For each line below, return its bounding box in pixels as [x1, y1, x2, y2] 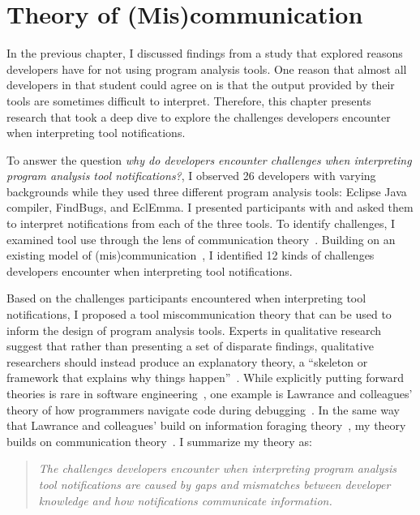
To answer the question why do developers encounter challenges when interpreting [6, 151, 412, 168]
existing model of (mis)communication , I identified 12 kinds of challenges [6, 247, 375, 264]
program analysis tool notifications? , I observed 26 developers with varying [6, 167, 376, 184]
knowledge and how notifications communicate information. [38, 491, 332, 509]
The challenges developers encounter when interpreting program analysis [38, 460, 397, 477]
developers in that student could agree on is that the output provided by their [6, 76, 395, 93]
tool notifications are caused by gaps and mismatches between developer [38, 475, 391, 492]
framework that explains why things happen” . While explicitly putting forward [6, 369, 405, 386]
